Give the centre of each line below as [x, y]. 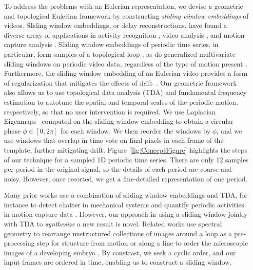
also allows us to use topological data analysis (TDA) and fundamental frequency [126, 92]
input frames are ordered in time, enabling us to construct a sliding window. [118, 262]
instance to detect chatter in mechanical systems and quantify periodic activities [124, 204]
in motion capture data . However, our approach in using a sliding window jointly [126, 214]
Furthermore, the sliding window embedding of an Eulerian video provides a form [126, 73]
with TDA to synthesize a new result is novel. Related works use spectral [113, 224]
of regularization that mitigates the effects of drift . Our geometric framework [120, 82]
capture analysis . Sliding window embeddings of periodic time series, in [111, 44]
